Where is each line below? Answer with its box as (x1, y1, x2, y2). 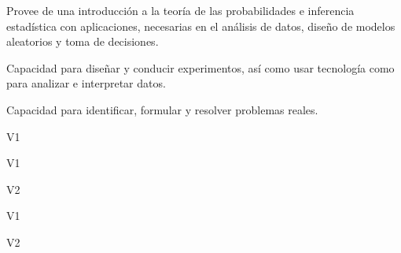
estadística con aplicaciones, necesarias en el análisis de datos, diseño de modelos (6, 17, 395, 34)
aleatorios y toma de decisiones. (6, 33, 159, 50)
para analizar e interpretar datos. (6, 75, 166, 91)
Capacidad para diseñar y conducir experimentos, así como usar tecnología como (6, 59, 395, 76)
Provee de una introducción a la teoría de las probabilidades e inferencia (6, 2, 355, 18)
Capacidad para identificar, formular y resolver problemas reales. (6, 101, 318, 117)
